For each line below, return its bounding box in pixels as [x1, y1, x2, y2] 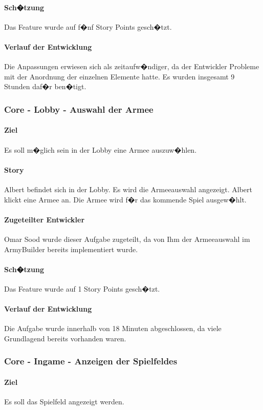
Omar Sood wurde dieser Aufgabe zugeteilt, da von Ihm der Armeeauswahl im [4, 233, 250, 244]
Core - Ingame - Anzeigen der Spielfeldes [4, 355, 178, 367]
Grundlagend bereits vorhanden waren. [4, 333, 126, 343]
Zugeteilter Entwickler [4, 214, 85, 224]
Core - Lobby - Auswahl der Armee [4, 102, 154, 115]
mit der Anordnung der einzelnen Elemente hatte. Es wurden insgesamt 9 [4, 71, 235, 81]
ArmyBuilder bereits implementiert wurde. [4, 243, 138, 254]
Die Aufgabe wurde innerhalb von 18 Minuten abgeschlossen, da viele [4, 323, 222, 334]
